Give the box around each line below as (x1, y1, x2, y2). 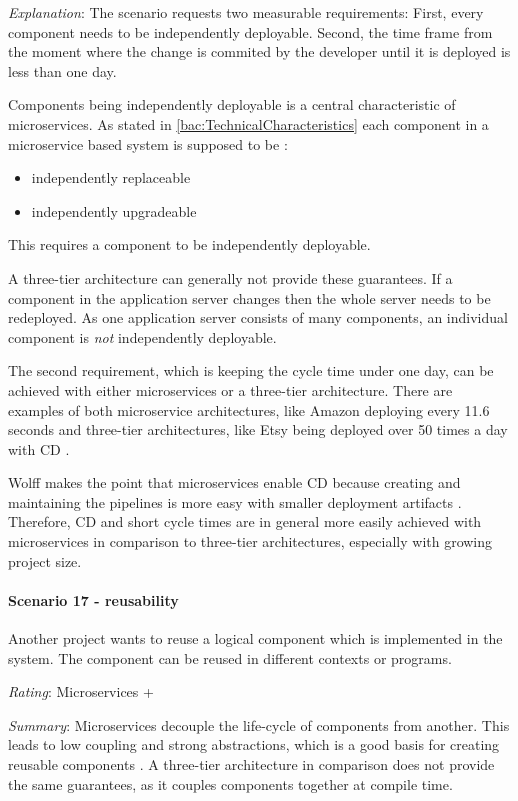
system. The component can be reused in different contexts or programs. (8, 647, 452, 668)
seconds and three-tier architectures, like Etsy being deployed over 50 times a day (8, 419, 508, 440)
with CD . (8, 438, 70, 459)
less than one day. (8, 60, 117, 81)
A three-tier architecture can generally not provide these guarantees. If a (8, 267, 453, 288)
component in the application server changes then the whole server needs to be (8, 287, 491, 308)
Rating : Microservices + (8, 681, 154, 702)
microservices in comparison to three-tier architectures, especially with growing (8, 531, 493, 552)
